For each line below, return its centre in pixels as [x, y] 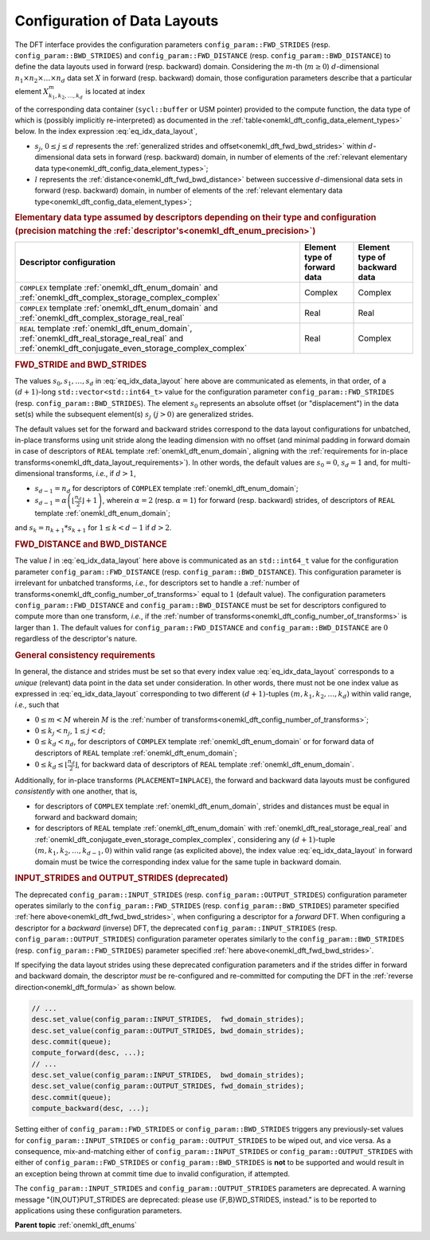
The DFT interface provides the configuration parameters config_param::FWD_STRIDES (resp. [172, 45]
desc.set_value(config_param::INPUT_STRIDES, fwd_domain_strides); [168, 1020]
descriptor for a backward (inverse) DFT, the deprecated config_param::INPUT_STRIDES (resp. [176, 928]
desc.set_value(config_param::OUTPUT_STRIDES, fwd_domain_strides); [168, 1086]
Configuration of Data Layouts [117, 21]
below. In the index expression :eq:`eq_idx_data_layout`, [106, 131]
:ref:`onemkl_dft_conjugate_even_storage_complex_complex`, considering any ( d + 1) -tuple [185, 839]
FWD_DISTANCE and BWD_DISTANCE [91, 544]
